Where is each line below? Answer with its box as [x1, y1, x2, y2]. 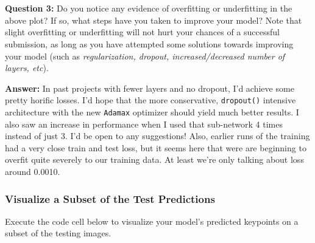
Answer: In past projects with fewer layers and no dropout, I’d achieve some [5, 81, 294, 94]
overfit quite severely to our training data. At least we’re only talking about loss [5, 153, 304, 166]
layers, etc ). [5, 61, 49, 74]
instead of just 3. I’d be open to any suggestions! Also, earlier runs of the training [5, 129, 310, 142]
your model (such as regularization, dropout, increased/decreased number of [5, 49, 285, 62]
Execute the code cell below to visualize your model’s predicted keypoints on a [5, 214, 299, 227]
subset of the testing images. [5, 227, 111, 239]
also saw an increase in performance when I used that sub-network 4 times [5, 117, 283, 130]
